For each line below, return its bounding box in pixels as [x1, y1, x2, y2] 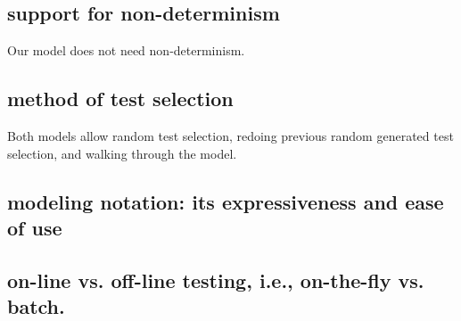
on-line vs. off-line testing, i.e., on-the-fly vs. [7, 266, 424, 293]
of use [7, 213, 62, 241]
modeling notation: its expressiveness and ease [7, 187, 444, 215]
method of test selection [7, 85, 234, 112]
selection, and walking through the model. [7, 144, 237, 162]
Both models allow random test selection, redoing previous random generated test [7, 127, 454, 144]
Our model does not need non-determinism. [7, 41, 245, 60]
